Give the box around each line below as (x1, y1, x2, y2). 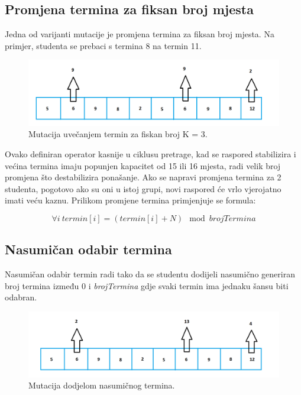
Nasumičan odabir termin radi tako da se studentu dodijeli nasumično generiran (5, 268, 295, 280)
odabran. (5, 291, 37, 303)
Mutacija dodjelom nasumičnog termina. (28, 379, 175, 391)
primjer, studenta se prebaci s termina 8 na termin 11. (5, 39, 202, 51)
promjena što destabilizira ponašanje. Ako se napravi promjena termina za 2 (5, 171, 281, 183)
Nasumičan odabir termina (5, 240, 172, 258)
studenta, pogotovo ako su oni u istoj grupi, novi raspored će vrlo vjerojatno (5, 182, 281, 195)
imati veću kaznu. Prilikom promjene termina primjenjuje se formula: (5, 194, 256, 206)
